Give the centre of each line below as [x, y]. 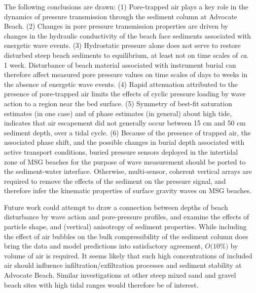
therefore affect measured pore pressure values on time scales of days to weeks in [126, 74]
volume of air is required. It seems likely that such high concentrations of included [128, 255]
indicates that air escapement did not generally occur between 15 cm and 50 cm [125, 123]
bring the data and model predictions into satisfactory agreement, [103, 246]
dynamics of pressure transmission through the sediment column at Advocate [121, 16]
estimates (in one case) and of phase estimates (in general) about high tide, [118, 113]
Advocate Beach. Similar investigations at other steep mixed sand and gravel [120, 275]
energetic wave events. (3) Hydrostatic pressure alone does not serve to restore [122, 45]
